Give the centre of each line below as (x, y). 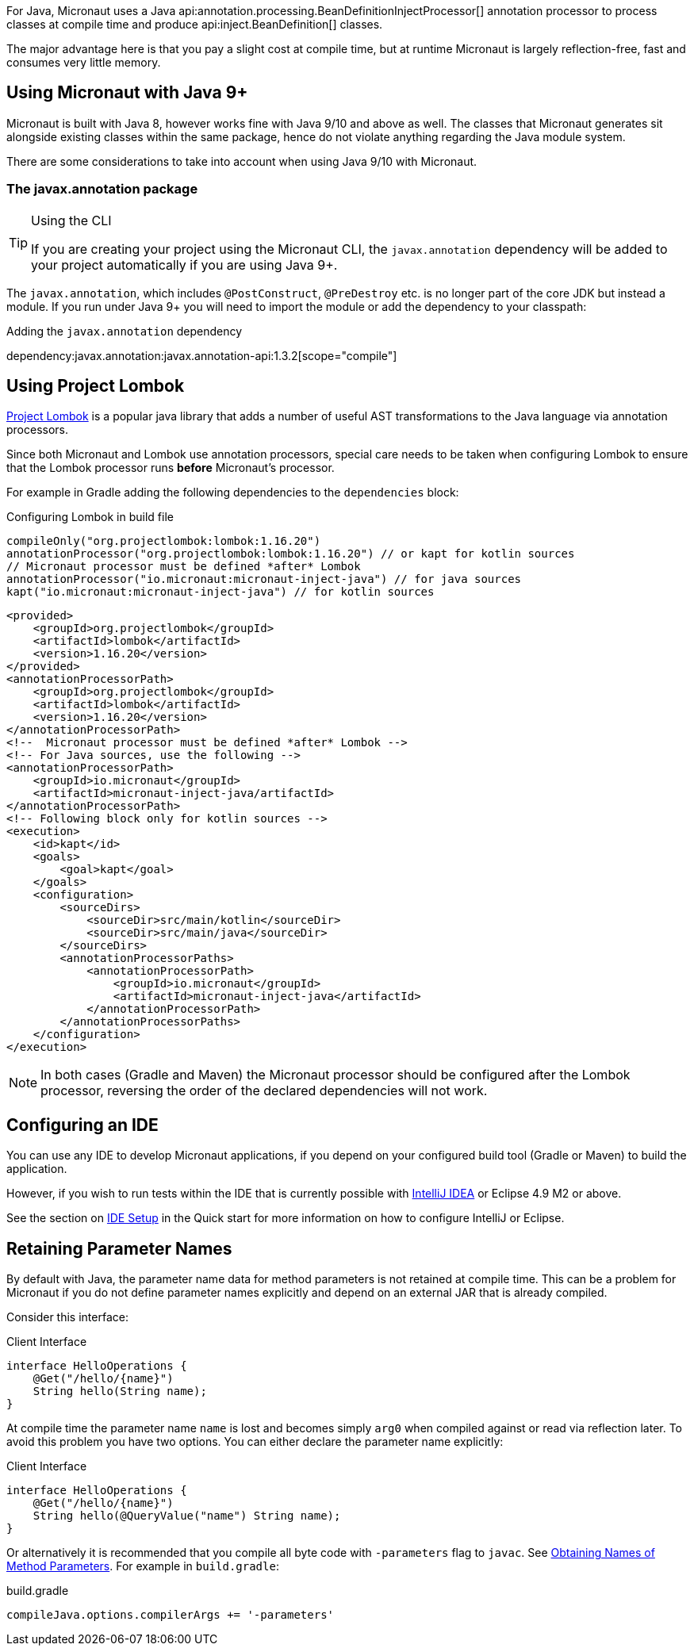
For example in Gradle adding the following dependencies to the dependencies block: (233, 493)
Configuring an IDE (82, 1125)
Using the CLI (71, 220)
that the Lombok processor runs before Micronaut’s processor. (171, 468)
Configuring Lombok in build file (90, 517)
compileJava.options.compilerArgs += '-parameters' (171, 1615)
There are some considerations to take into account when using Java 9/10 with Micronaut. (242, 161)
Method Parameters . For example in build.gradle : (143, 1566)
